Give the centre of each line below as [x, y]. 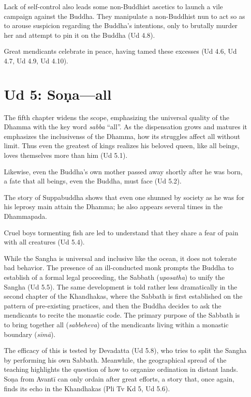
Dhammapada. [26, 216]
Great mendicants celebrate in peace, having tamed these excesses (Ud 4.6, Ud [120, 51]
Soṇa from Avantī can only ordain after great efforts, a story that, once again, [119, 378]
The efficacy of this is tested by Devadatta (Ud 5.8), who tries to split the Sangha [125, 350]
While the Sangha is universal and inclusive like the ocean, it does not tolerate [120, 258]
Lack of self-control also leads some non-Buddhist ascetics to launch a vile [113, 6]
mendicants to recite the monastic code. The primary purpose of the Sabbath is [122, 315]
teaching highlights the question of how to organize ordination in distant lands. [121, 369]
